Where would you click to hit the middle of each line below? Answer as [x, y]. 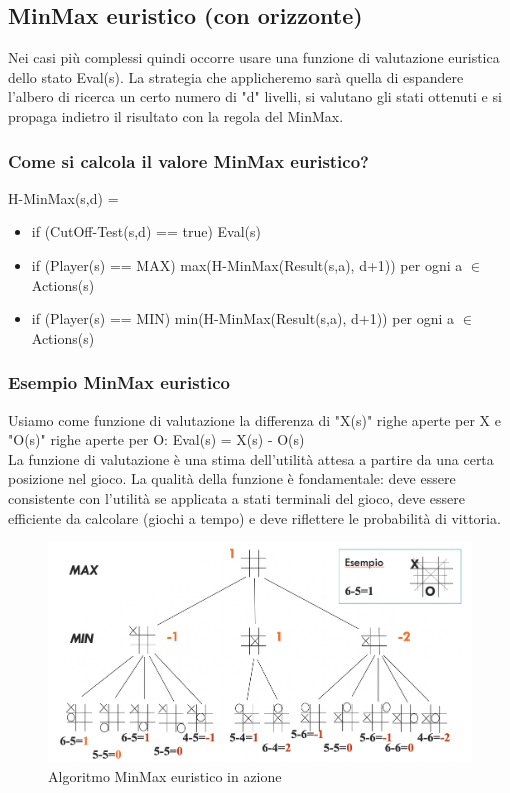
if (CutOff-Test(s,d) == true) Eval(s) [146, 231]
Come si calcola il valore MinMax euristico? [188, 160]
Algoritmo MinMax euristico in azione [165, 775]
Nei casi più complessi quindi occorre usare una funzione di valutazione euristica [254, 57]
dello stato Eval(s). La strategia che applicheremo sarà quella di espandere [236, 76]
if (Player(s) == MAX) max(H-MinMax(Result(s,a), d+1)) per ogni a [247, 264]
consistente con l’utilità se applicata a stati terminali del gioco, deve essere [237, 497]
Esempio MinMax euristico [119, 382]
